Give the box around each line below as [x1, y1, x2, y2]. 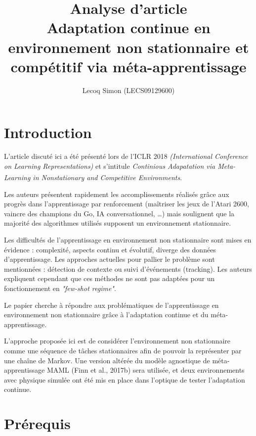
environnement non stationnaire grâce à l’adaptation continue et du [4, 309, 209, 320]
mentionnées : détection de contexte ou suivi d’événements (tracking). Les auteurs [4, 263, 252, 274]
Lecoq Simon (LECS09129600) [82, 85, 175, 95]
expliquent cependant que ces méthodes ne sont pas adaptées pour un [4, 273, 215, 284]
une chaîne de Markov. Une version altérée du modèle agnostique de [4, 355, 210, 365]
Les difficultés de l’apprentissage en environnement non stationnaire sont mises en [4, 235, 252, 245]
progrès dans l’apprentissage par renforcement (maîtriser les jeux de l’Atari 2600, [4, 198, 249, 209]
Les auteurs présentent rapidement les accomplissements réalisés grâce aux [4, 189, 229, 199]
